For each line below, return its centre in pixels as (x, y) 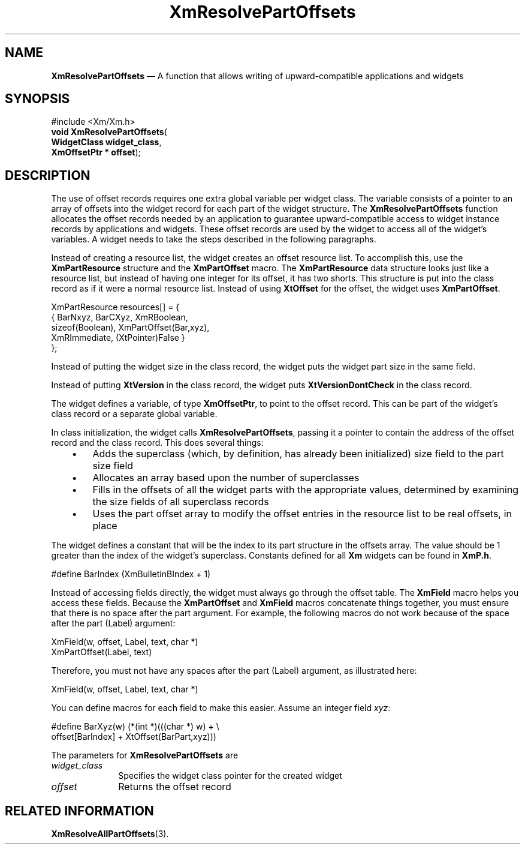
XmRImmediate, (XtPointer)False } (118, 338)
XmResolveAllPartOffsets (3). (110, 834)
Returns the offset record (175, 787)
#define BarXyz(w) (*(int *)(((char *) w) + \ (135, 727)
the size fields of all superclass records (181, 502)
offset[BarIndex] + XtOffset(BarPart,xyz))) (134, 737)
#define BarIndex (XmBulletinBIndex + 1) (131, 574)
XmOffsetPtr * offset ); (96, 152)
